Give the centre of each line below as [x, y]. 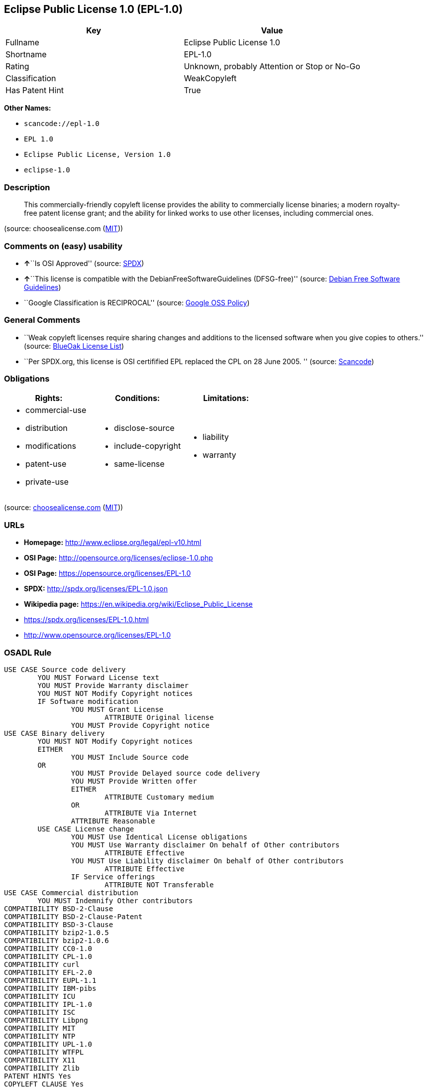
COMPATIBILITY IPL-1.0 [48, 1004]
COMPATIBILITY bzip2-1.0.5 [56, 932]
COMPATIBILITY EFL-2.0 [48, 972]
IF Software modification [88, 701]
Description [27, 187]
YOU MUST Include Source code [130, 757]
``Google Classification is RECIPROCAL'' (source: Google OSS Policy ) [137, 302]
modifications [51, 446]
